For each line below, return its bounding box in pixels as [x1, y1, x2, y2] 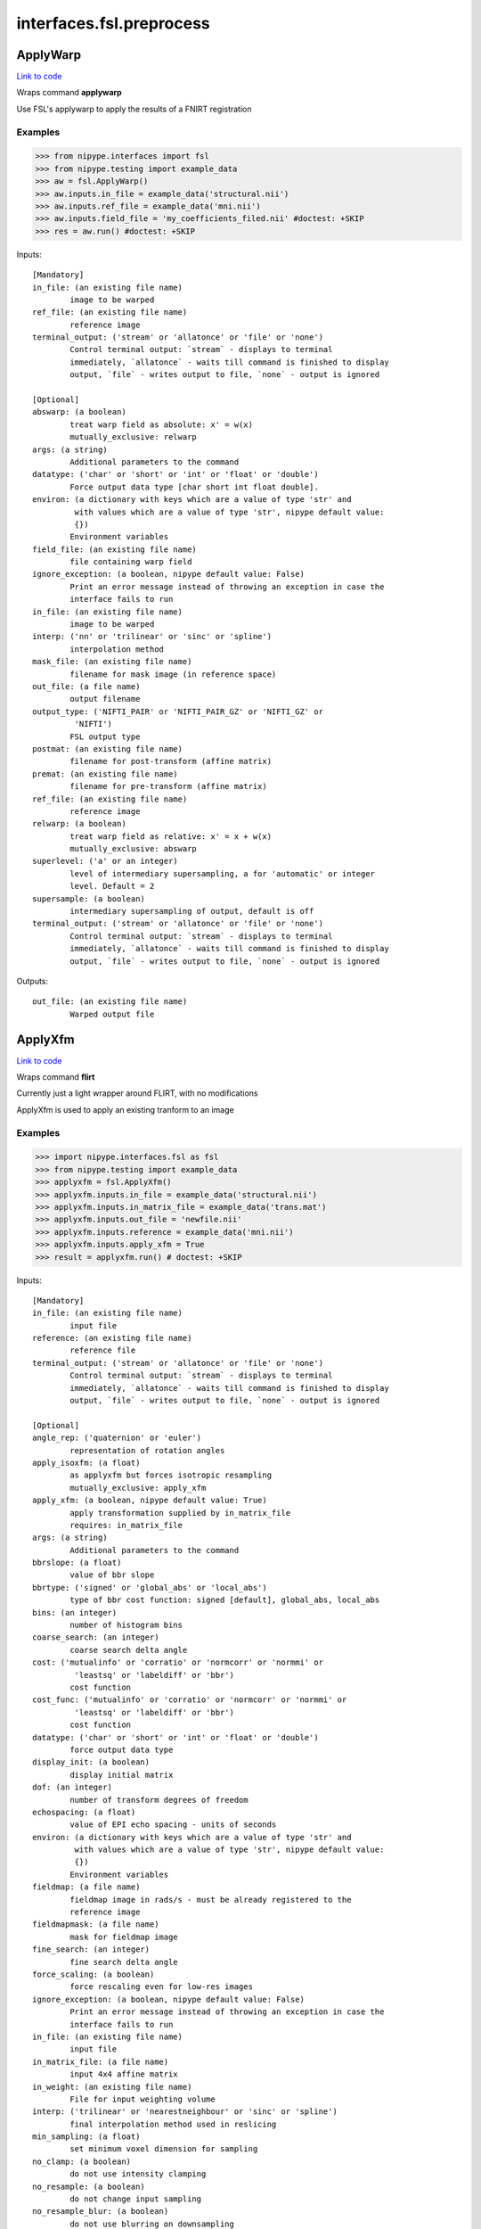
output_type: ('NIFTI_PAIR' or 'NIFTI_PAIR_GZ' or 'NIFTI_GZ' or [32, 706, 324, 717]
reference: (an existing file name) [32, 1333, 192, 1344]
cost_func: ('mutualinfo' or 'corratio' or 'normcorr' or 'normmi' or [32, 1695, 347, 1705]
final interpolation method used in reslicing [69, 2118, 277, 2129]
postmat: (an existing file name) [32, 744, 183, 753]
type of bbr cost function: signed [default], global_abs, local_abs [69, 1595, 380, 1605]
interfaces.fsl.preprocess [16, 13, 211, 33]
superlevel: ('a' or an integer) [32, 856, 178, 867]
